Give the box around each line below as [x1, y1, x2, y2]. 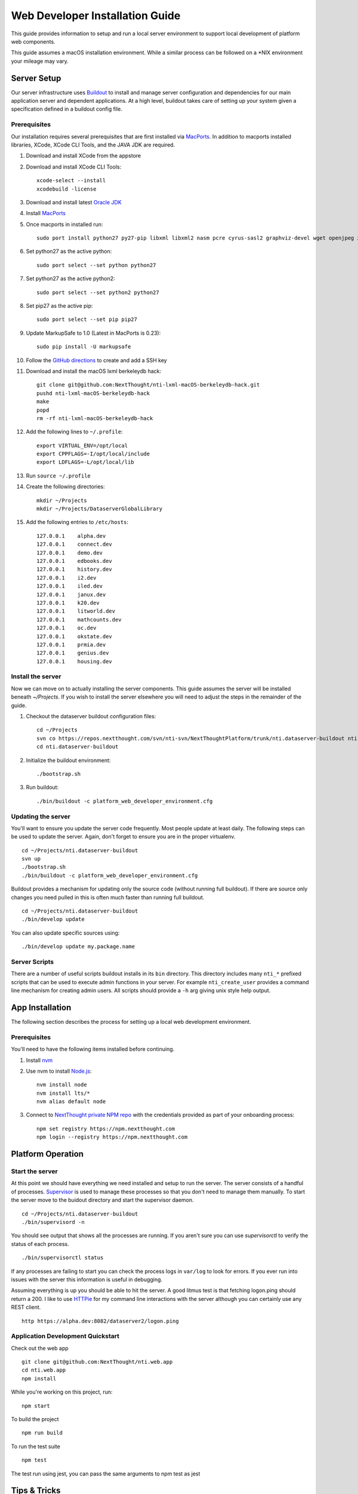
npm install [21, 1375, 57, 1382]
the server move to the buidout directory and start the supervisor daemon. [11, 1196, 194, 1204]
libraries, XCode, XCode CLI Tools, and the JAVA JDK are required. [11, 141, 175, 148]
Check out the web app [11, 1345, 69, 1352]
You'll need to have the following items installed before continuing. [11, 1046, 175, 1053]
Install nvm [26, 1057, 53, 1064]
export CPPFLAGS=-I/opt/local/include [36, 451, 150, 457]
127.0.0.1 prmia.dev [36, 641, 106, 648]
